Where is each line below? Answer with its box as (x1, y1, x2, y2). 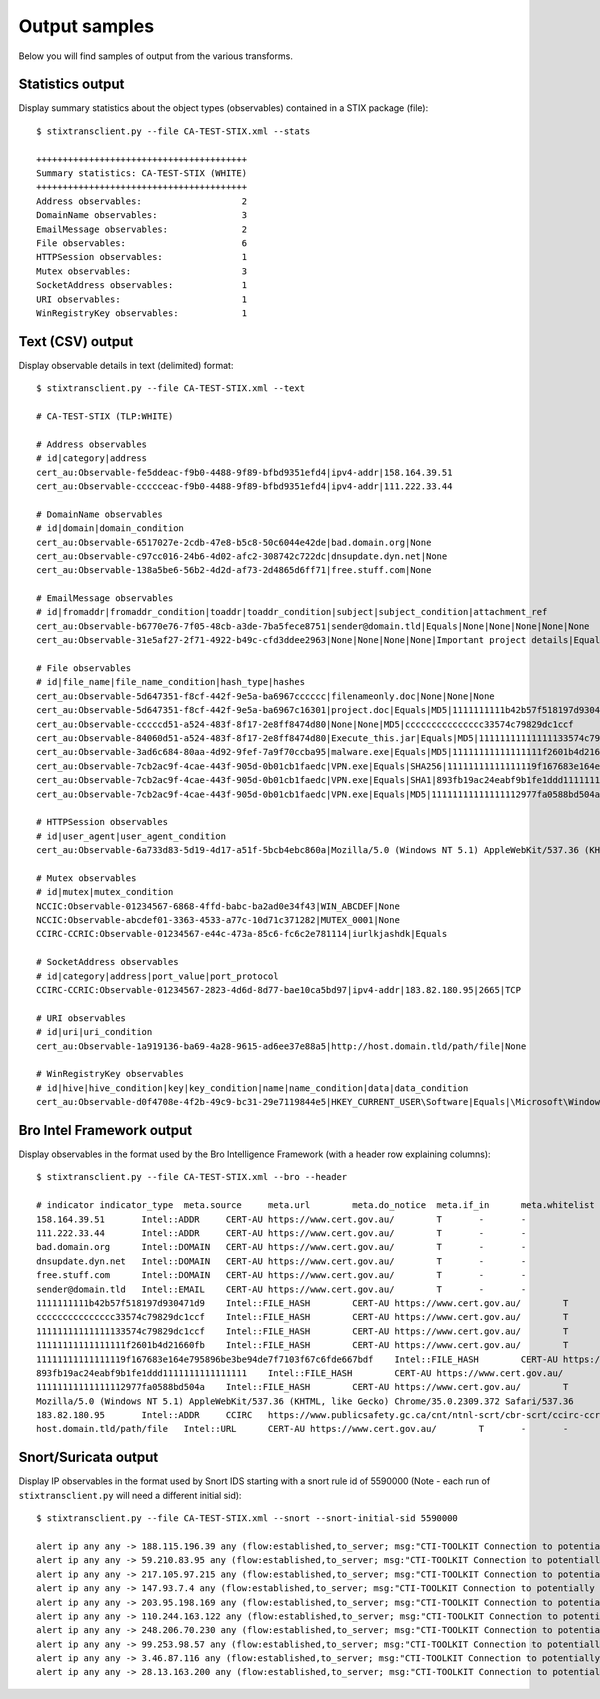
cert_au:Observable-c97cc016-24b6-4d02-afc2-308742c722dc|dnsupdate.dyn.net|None (36, 550, 448, 562)
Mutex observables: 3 (36, 265, 248, 277)
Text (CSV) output (18, 333, 134, 350)
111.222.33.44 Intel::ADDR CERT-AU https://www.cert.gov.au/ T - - (36, 1228, 527, 1239)
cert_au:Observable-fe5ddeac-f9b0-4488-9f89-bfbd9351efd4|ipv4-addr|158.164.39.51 (36, 466, 453, 478)
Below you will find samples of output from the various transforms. (18, 50, 294, 62)
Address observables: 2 (36, 195, 248, 207)
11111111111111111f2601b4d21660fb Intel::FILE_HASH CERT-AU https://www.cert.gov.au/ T (36, 1340, 569, 1351)
